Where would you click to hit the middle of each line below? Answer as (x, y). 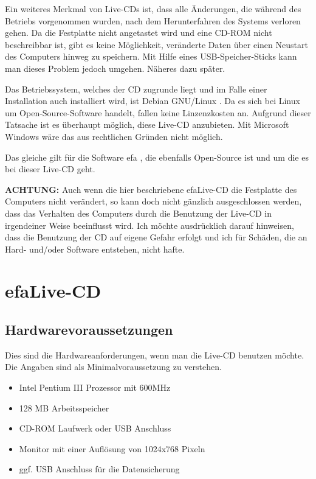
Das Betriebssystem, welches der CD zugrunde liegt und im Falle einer (136, 89)
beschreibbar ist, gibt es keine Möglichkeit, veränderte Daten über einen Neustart (156, 44)
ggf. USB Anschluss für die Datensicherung (99, 469)
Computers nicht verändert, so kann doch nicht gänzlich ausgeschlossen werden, (153, 201)
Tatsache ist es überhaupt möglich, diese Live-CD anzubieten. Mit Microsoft (147, 124)
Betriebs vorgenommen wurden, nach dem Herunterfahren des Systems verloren (153, 20)
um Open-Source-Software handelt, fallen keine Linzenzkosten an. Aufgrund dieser (158, 112)
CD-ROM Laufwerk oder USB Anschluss (95, 428)
